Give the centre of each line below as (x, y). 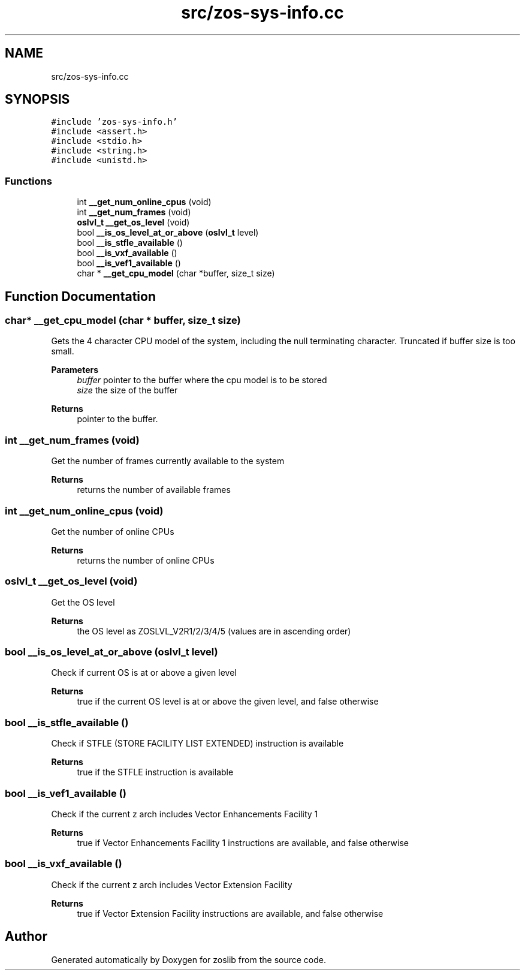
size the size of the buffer (127, 390)
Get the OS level (83, 602)
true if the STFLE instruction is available (155, 772)
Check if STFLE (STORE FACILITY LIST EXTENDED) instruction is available (197, 744)
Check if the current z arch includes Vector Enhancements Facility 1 (185, 814)
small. (63, 351)
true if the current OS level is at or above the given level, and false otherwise (228, 702)
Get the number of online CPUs (113, 531)
